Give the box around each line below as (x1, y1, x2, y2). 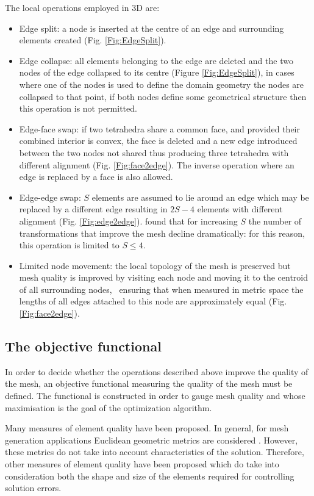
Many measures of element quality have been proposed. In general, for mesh (5, 422, 289, 434)
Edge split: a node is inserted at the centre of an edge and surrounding (19, 21, 284, 34)
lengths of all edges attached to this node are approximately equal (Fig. (19, 295, 287, 307)
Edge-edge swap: (19, 190, 81, 203)
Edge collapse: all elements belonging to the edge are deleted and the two (19, 54, 293, 66)
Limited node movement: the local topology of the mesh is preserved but (19, 259, 291, 271)
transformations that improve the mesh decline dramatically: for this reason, (19, 226, 305, 239)
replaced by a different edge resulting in (19, 203, 168, 215)
